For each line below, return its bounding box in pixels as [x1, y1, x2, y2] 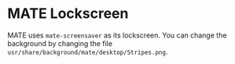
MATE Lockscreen [7, 5, 129, 23]
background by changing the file [7, 38, 113, 48]
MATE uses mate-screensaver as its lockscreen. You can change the [7, 30, 227, 40]
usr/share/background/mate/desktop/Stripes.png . [7, 47, 168, 56]
